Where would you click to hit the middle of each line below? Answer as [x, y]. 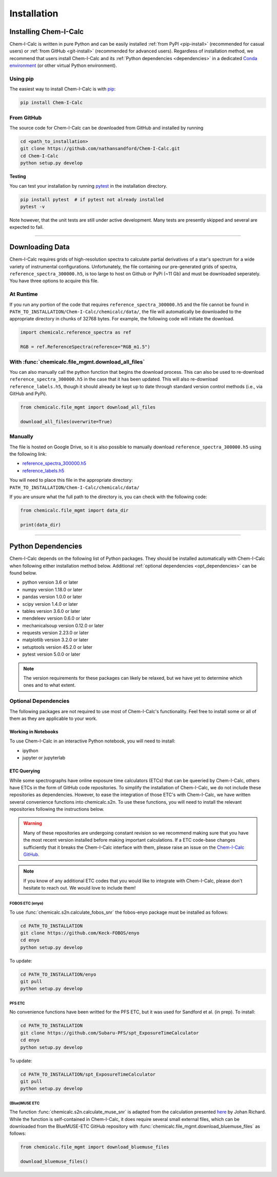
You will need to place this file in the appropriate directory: [71, 480]
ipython [30, 750]
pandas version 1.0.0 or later [52, 597]
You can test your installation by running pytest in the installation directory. [88, 186]
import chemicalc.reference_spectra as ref [76, 332]
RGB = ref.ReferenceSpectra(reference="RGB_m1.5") [85, 347]
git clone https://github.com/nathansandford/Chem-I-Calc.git [100, 149]
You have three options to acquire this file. [54, 281]
